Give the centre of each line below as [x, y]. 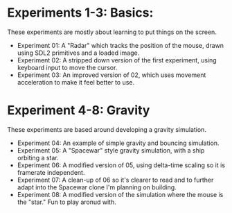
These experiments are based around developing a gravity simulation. [107, 129]
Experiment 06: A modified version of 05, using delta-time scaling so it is [121, 165]
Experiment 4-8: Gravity [79, 111]
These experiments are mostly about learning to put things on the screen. [112, 32]
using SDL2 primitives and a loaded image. [78, 53]
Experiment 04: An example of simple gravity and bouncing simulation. [118, 143]
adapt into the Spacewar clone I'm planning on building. [97, 187]
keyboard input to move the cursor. [67, 67]
